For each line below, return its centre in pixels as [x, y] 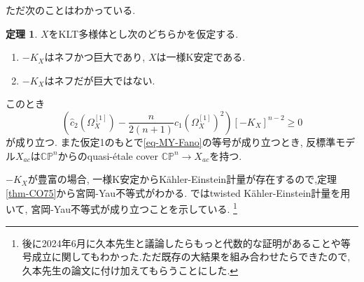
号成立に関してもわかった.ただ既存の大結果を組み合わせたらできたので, [186, 257]
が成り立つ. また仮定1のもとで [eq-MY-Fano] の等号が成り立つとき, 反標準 [171, 141]
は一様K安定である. [201, 57]
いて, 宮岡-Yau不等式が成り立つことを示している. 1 [121, 208]
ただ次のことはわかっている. [71, 10]
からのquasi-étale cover [108, 155]
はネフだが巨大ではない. [100, 80]
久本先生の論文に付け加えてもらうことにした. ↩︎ [130, 270]
